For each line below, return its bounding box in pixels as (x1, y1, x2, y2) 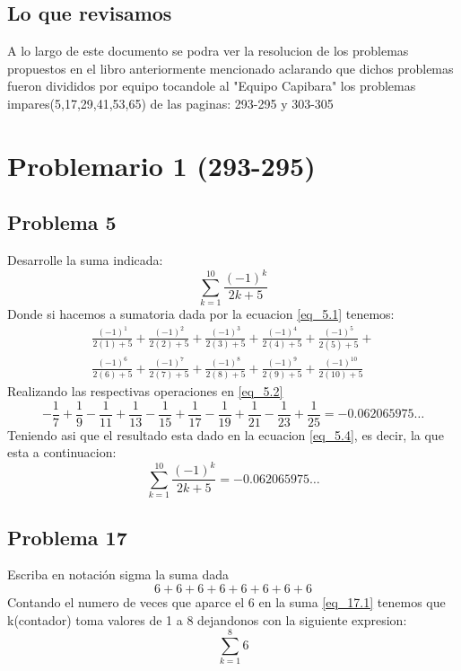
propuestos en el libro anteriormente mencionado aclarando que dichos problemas (7, 58, 454, 77)
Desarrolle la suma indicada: (7, 251, 163, 269)
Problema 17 (7, 523, 127, 551)
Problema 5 (7, 208, 117, 236)
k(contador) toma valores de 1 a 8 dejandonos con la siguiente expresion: (7, 610, 407, 629)
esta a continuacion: (7, 443, 117, 462)
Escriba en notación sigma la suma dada (7, 565, 230, 584)
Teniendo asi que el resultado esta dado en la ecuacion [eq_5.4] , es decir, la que (7, 425, 444, 444)
